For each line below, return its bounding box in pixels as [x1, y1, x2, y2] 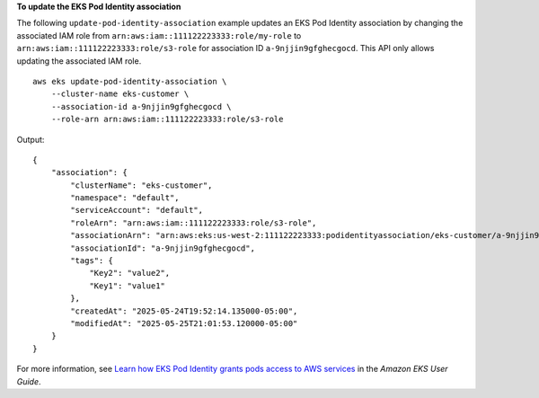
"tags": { [70, 256, 114, 266]
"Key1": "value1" [89, 280, 166, 291]
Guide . [16, 376, 41, 386]
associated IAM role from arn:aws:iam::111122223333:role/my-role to [16, 30, 302, 40]
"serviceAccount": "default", [70, 205, 204, 216]
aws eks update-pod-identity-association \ [32, 76, 227, 86]
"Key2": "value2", [89, 268, 171, 279]
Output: [16, 134, 45, 145]
